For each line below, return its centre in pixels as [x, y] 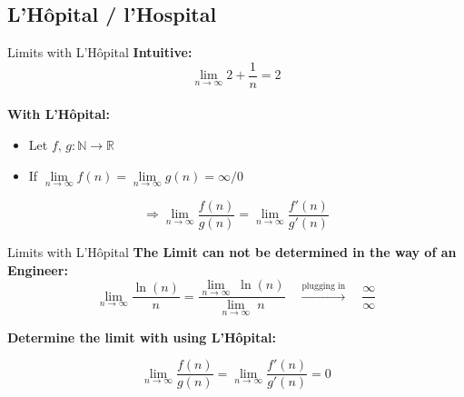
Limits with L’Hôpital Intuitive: [100, 52]
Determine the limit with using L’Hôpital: [142, 337]
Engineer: [38, 269]
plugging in [324, 286]
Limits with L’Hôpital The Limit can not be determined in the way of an [232, 251]
